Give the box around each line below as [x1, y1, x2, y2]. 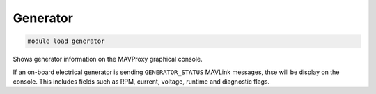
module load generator [27, 37, 105, 45]
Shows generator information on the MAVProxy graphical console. [13, 55, 203, 64]
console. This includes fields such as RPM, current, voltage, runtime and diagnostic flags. [13, 77, 270, 86]
